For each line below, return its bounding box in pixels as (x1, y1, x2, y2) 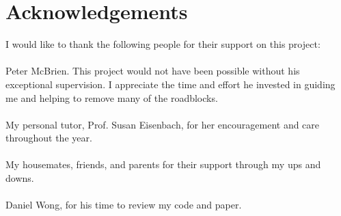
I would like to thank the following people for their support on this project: (5, 37, 320, 51)
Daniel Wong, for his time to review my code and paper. (5, 198, 242, 212)
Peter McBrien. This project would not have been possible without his (5, 64, 300, 78)
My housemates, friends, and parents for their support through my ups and (5, 157, 321, 172)
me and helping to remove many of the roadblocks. (5, 90, 218, 105)
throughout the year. (5, 131, 92, 145)
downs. (5, 171, 34, 185)
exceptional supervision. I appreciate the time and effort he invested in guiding (5, 77, 336, 91)
